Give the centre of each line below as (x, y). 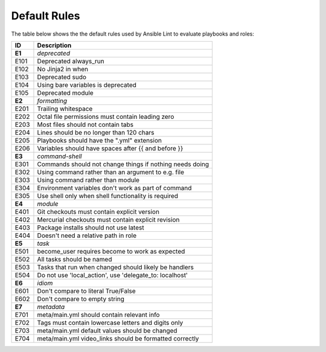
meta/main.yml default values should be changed (107, 330)
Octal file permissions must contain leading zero (106, 117)
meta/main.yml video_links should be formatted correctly (118, 338)
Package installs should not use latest (91, 228)
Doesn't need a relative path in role (87, 235)
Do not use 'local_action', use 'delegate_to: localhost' (113, 275)
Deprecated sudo (62, 77)
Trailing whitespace (65, 109)
